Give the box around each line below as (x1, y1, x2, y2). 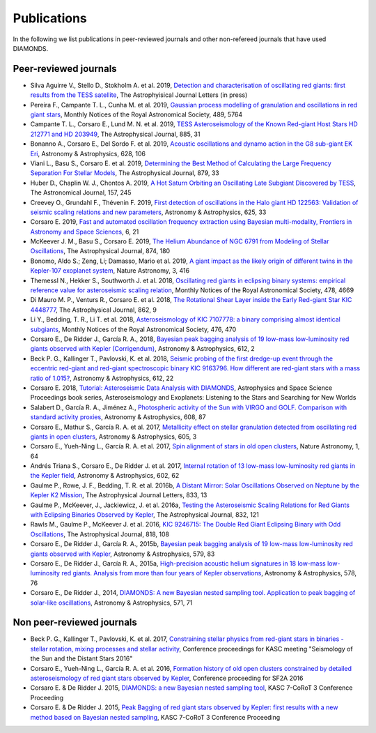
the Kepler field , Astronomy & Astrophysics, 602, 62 (30, 471, 180, 480)
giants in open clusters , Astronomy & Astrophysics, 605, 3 (30, 432, 197, 441)
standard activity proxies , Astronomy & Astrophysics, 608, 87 (30, 413, 206, 421)
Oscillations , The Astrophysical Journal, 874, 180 (30, 247, 171, 255)
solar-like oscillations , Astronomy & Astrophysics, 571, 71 (30, 598, 193, 607)
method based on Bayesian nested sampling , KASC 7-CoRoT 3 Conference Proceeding (30, 713, 281, 721)
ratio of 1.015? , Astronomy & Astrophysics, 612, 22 (30, 374, 174, 382)
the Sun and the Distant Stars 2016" (30, 654, 133, 663)
